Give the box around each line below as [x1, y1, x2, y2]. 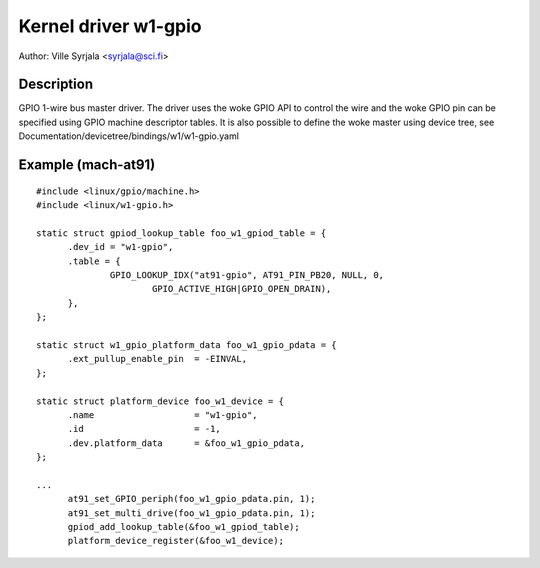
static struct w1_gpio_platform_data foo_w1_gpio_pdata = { [36, 339, 337, 350]
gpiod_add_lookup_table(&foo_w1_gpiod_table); [67, 521, 300, 533]
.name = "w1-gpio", [67, 409, 259, 420]
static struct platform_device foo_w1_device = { [36, 395, 285, 407]
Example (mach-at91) [18, 156, 156, 174]
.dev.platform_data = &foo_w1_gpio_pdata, [67, 437, 305, 449]
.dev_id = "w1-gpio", [67, 241, 174, 253]
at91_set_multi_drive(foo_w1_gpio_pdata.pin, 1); [67, 507, 316, 519]
